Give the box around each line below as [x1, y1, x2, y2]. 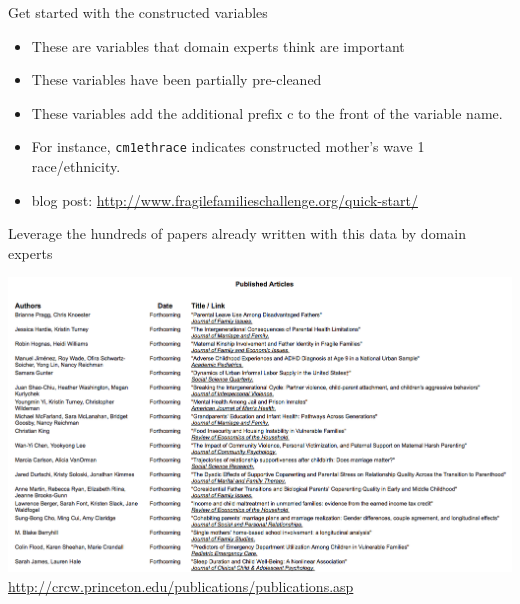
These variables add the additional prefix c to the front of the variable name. [31, 102, 503, 123]
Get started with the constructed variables [8, 2, 268, 22]
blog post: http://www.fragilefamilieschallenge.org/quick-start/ [31, 189, 418, 210]
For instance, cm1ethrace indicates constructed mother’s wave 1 [31, 136, 425, 157]
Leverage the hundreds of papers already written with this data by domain [8, 223, 466, 244]
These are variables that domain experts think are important [31, 35, 405, 56]
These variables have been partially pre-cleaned [31, 69, 322, 90]
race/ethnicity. [31, 156, 121, 177]
